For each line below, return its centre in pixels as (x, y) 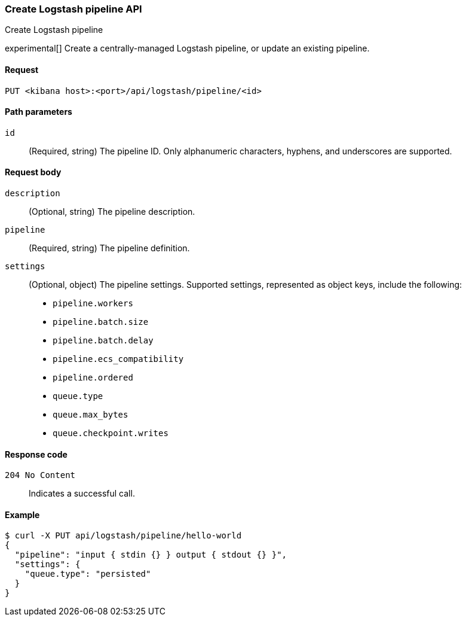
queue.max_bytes (91, 415)
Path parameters (39, 112)
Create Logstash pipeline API (73, 9)
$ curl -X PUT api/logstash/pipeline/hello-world (123, 536)
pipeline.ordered (93, 378)
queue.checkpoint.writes (111, 433)
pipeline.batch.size (101, 322)
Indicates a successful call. (82, 494)
